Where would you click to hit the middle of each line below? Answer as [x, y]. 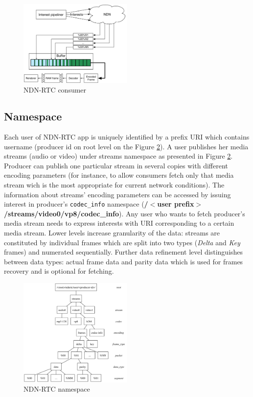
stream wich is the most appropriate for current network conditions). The [114, 185]
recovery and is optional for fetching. [59, 271]
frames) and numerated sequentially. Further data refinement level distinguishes [124, 252]
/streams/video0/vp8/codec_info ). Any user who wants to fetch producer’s [125, 213]
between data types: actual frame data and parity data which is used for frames [124, 261]
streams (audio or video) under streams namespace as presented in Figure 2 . [118, 156]
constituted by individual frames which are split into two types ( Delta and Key [122, 242]
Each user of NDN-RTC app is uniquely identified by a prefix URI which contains [127, 137]
